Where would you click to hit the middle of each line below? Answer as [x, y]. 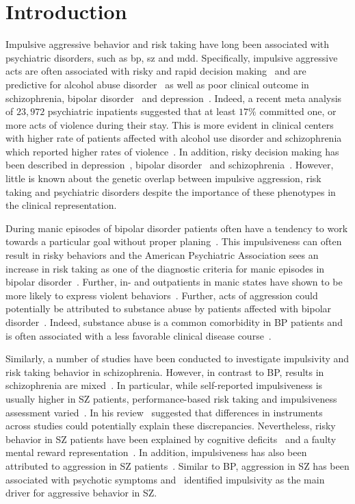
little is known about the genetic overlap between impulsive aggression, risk [163, 178]
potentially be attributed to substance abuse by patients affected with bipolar [169, 308]
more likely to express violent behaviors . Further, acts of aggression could [162, 295]
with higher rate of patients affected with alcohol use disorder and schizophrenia [174, 138]
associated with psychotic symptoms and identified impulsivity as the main [165, 479]
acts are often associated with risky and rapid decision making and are [156, 71]
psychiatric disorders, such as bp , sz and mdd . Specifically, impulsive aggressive [172, 57]
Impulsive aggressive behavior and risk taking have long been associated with [168, 44]
